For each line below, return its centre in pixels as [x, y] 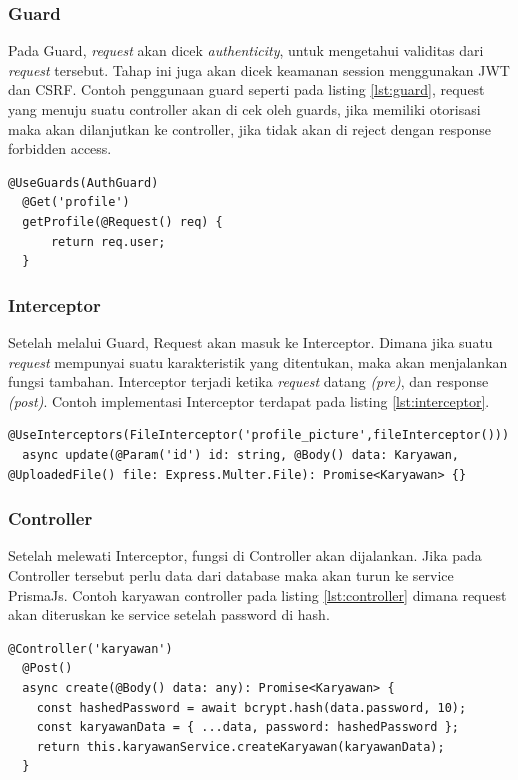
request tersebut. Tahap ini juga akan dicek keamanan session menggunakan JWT [259, 69]
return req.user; [108, 241]
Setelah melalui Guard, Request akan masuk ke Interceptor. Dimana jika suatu [250, 341]
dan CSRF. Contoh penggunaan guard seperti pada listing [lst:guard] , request [246, 89]
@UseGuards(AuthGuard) [83, 182]
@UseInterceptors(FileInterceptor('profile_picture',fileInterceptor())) [259, 435]
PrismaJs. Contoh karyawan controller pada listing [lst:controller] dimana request [257, 594]
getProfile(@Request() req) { [122, 221]
